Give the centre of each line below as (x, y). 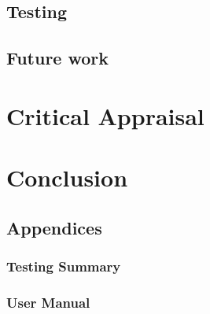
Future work (58, 58)
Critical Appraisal (105, 115)
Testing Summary (64, 266)
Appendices (54, 227)
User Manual (48, 302)
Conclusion (67, 177)
